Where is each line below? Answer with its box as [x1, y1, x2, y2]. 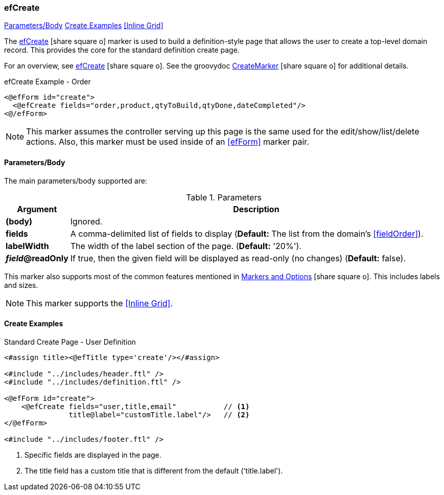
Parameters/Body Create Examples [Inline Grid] [4, 21, 163, 30]
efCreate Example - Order [4, 77, 91, 86]
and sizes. [4, 280, 38, 289]
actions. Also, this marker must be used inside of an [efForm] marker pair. [26, 137, 309, 147]
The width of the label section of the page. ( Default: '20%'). [70, 240, 301, 251]
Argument [17, 204, 57, 214]
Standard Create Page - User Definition [4, 337, 136, 346]
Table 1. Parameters [186, 192, 262, 202]
